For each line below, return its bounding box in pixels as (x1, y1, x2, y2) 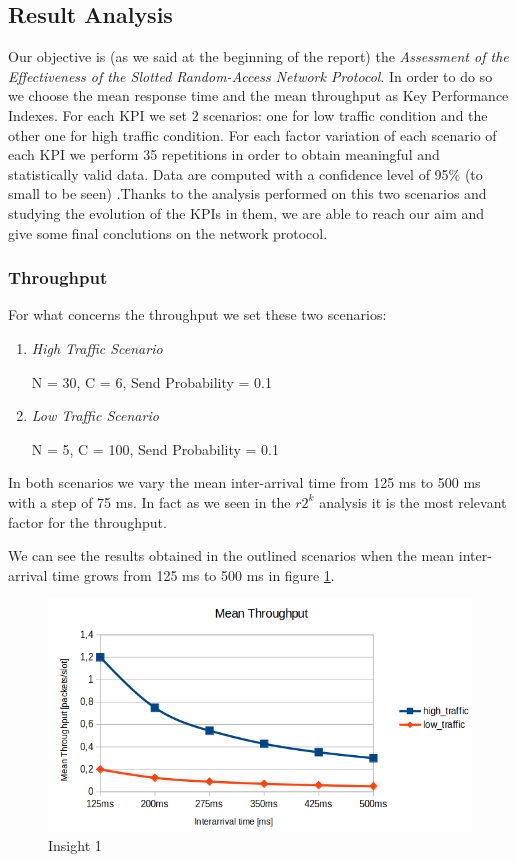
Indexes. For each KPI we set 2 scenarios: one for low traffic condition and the (8, 104, 488, 125)
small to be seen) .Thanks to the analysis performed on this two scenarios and (8, 183, 487, 204)
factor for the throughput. (8, 511, 167, 532)
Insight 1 (48, 835, 102, 856)
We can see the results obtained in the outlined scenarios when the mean (8, 545, 455, 566)
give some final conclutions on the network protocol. (8, 222, 328, 243)
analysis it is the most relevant (319, 491, 507, 512)
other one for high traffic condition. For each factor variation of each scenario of (8, 124, 497, 145)
